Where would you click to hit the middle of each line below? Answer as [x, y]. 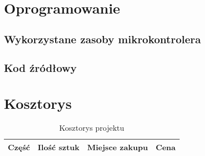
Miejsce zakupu [117, 147]
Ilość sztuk [59, 147]
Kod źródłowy [41, 67]
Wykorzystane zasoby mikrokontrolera [102, 39]
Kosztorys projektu [92, 128]
